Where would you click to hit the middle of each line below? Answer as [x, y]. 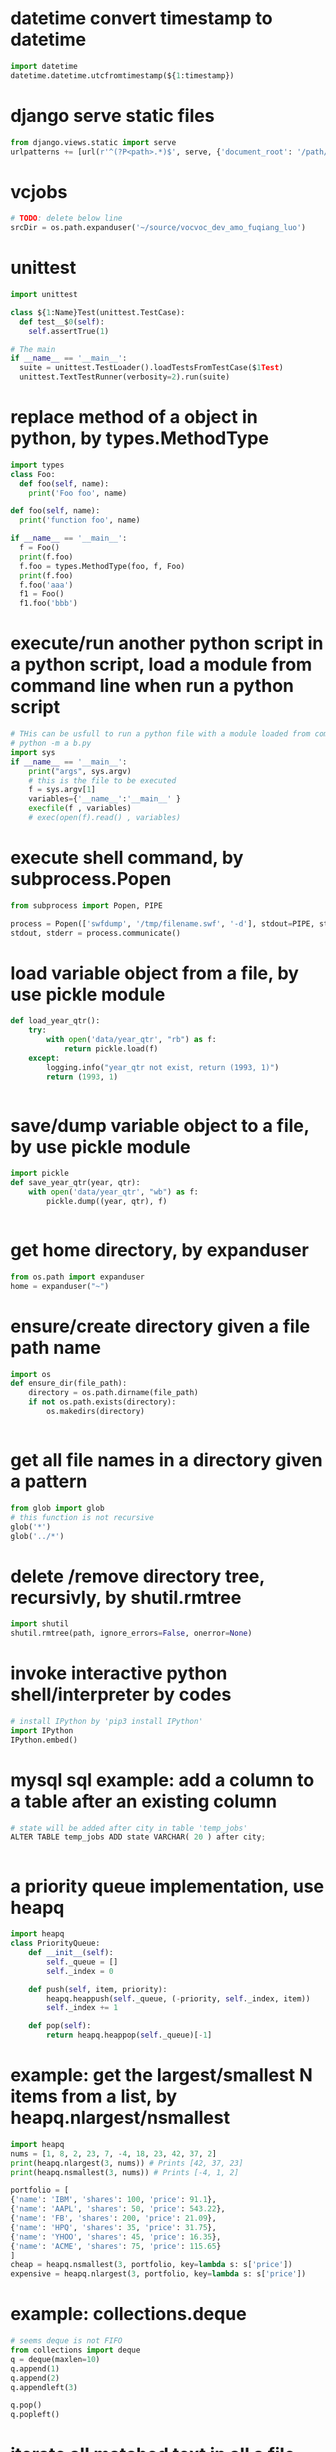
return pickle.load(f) [111, 1049]
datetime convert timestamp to [141, 18]
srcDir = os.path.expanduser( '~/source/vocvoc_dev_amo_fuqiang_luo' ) [158, 228]
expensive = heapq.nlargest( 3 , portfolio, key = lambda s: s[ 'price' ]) [158, 2274]
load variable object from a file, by [155, 973]
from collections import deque [75, 2350]
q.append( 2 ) [35, 2378]
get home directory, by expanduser [160, 1250]
